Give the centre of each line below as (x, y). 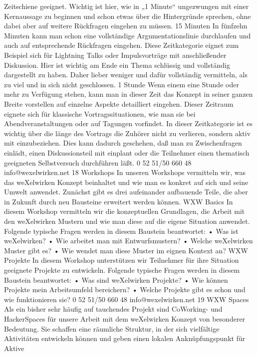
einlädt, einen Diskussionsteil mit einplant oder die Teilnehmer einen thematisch (127, 152)
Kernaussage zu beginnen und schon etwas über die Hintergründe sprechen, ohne (128, 16)
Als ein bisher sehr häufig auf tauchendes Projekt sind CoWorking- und (113, 309)
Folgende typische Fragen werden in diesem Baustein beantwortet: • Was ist (121, 231)
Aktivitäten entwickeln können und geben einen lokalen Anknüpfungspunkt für (125, 338)
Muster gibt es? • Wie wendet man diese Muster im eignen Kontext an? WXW (126, 250)
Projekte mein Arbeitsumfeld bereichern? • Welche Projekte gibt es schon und (125, 289)
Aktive (14, 348)
